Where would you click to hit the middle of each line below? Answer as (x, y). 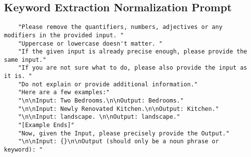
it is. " (18, 76)
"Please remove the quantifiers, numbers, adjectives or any (120, 27)
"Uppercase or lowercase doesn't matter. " (90, 43)
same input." (25, 60)
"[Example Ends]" (46, 125)
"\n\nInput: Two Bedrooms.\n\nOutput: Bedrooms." (101, 101)
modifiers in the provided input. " (64, 35)
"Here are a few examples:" (64, 92)
